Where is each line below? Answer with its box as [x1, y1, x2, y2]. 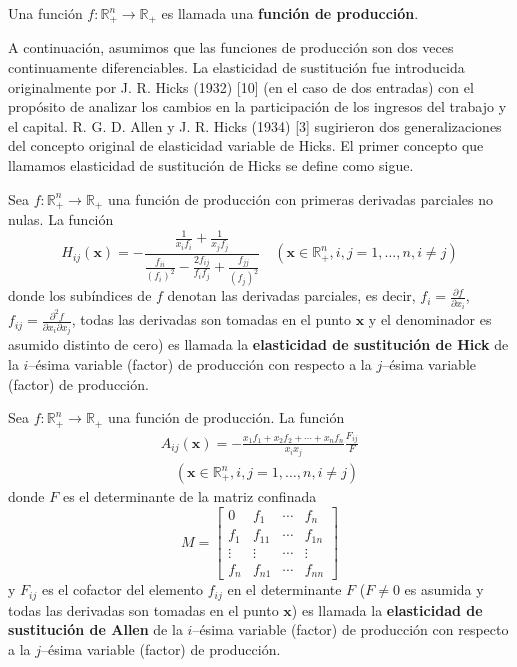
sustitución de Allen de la [8, 619, 183, 640]
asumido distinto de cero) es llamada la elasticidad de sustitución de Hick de [8, 334, 509, 355]
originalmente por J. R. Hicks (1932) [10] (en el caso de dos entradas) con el [8, 76, 474, 97]
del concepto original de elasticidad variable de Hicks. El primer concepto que [8, 135, 484, 156]
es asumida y [404, 579, 484, 600]
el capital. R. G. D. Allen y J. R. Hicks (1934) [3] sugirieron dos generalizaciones [8, 115, 502, 136]
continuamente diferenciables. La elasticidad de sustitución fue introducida [8, 57, 465, 78]
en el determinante [227, 579, 342, 600]
